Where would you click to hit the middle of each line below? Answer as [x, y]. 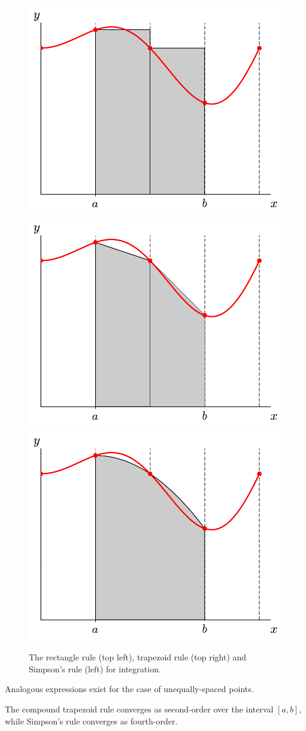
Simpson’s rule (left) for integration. [95, 668]
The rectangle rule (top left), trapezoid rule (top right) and [138, 657]
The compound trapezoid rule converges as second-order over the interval [139, 709]
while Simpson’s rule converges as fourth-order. [91, 721]
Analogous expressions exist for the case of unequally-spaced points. [129, 689]
